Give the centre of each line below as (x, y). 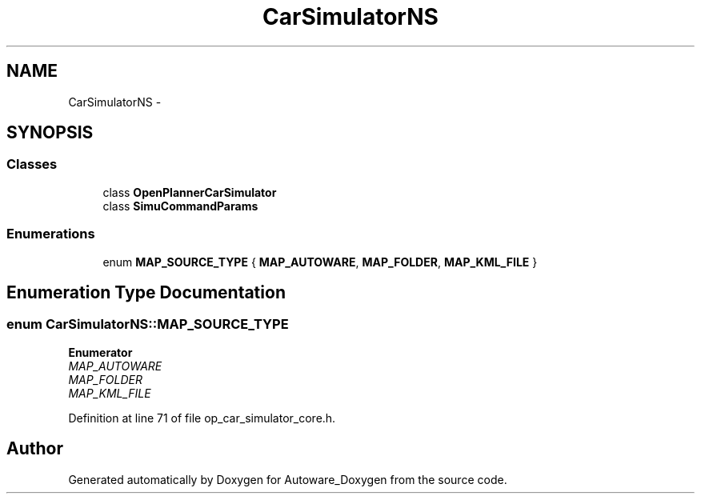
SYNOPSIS (50, 133)
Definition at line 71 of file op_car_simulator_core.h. (202, 418)
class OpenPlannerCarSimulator (190, 192)
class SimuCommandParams (180, 206)
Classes (32, 164)
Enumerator (100, 352)
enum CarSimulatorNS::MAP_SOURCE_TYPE (148, 324)
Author (35, 449)
